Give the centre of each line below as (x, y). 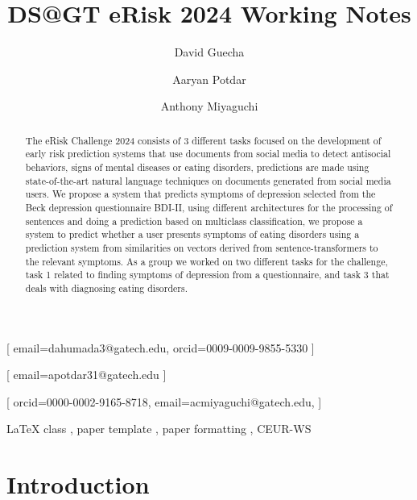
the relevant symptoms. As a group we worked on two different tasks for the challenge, (206, 261)
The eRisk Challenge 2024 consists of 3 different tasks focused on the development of (203, 140)
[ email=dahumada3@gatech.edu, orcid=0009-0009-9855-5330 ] (161, 347)
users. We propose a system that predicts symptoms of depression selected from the (200, 194)
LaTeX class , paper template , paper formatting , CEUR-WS (159, 429)
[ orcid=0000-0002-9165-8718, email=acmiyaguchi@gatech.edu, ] (164, 401)
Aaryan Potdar (209, 79)
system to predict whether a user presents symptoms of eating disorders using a (192, 234)
